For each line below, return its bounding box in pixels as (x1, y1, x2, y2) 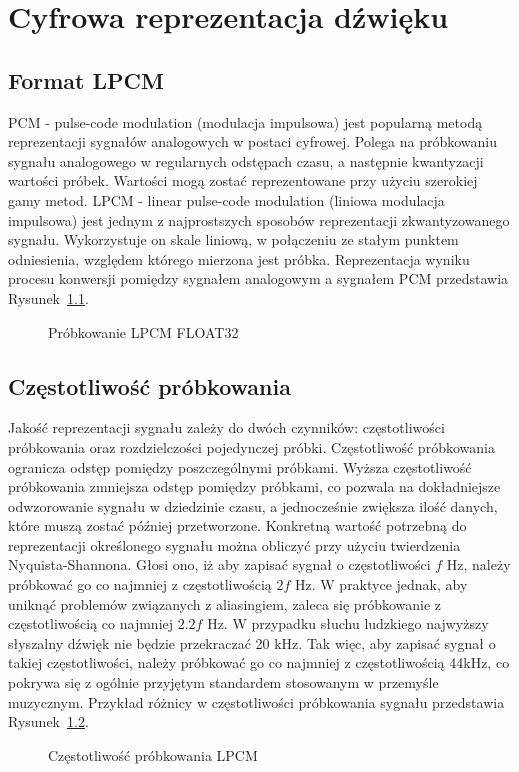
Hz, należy (446, 554, 511, 575)
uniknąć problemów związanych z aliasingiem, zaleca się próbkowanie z (8, 593, 442, 614)
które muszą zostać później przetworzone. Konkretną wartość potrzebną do (8, 515, 467, 536)
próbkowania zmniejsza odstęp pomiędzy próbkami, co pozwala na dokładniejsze (8, 476, 501, 497)
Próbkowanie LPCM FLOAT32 (48, 321, 239, 342)
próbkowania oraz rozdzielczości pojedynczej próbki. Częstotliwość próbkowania (8, 436, 495, 457)
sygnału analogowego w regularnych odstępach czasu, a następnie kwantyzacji (8, 150, 484, 171)
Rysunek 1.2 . (8, 711, 89, 732)
